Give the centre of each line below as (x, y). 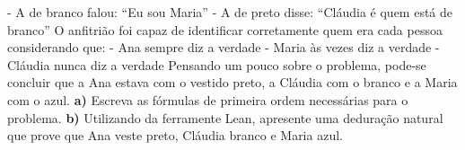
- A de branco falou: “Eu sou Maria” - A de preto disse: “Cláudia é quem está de (230, 12)
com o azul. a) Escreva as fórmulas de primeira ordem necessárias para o (208, 99)
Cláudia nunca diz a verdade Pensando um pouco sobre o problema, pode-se (217, 64)
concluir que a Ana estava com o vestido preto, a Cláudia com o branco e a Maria (232, 82)
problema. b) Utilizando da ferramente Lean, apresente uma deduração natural (225, 117)
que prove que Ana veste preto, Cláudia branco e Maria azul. (175, 135)
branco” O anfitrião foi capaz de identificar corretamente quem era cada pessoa (225, 29)
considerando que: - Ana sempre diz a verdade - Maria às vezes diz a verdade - (224, 47)
